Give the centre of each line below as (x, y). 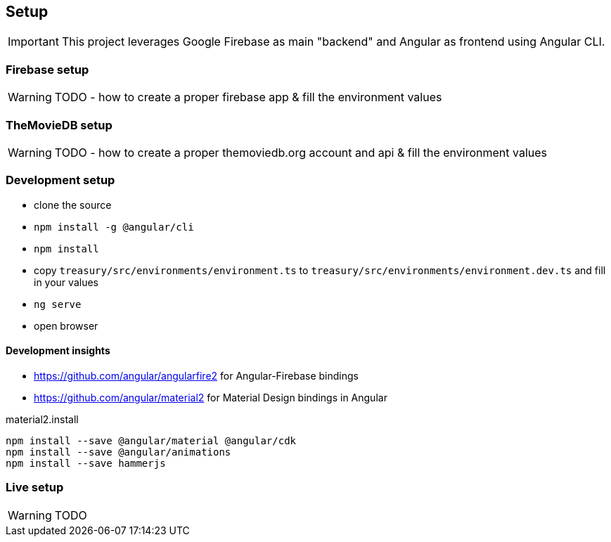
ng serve (58, 304)
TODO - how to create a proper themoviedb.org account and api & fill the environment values (301, 152)
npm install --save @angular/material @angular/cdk (151, 440)
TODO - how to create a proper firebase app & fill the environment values (248, 97)
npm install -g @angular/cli (114, 227)
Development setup (60, 180)
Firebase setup (47, 69)
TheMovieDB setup (59, 125)
